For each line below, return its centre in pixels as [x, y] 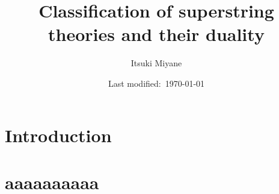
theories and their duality [156, 34]
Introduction [58, 135]
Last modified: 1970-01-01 [156, 83]
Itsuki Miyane [156, 63]
